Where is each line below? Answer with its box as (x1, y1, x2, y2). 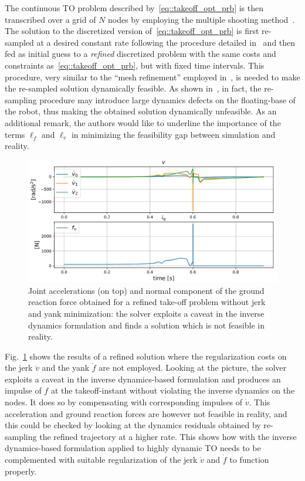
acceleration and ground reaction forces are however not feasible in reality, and (5, 407, 287, 419)
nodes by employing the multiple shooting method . (107, 13, 295, 25)
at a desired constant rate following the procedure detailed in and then (36, 36, 296, 48)
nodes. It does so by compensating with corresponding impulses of (5, 396, 243, 408)
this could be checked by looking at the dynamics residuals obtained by (5, 419, 261, 431)
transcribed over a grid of (5, 13, 96, 25)
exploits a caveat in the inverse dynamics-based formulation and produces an (5, 372, 281, 385)
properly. (5, 465, 37, 477)
